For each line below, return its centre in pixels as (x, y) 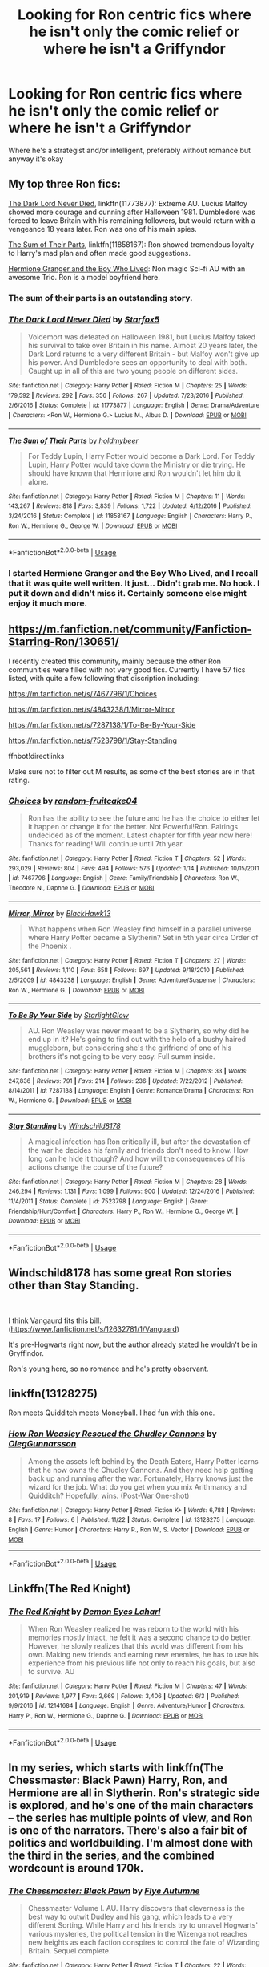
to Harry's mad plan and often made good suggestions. (99, 253)
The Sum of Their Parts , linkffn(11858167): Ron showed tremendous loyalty (131, 244)
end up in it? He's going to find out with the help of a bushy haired (137, 1040)
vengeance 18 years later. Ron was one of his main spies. (103, 229)
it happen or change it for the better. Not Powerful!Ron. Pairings (133, 826)
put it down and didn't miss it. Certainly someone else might (127, 593)
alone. (38, 481)
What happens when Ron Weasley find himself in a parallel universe (140, 929)
